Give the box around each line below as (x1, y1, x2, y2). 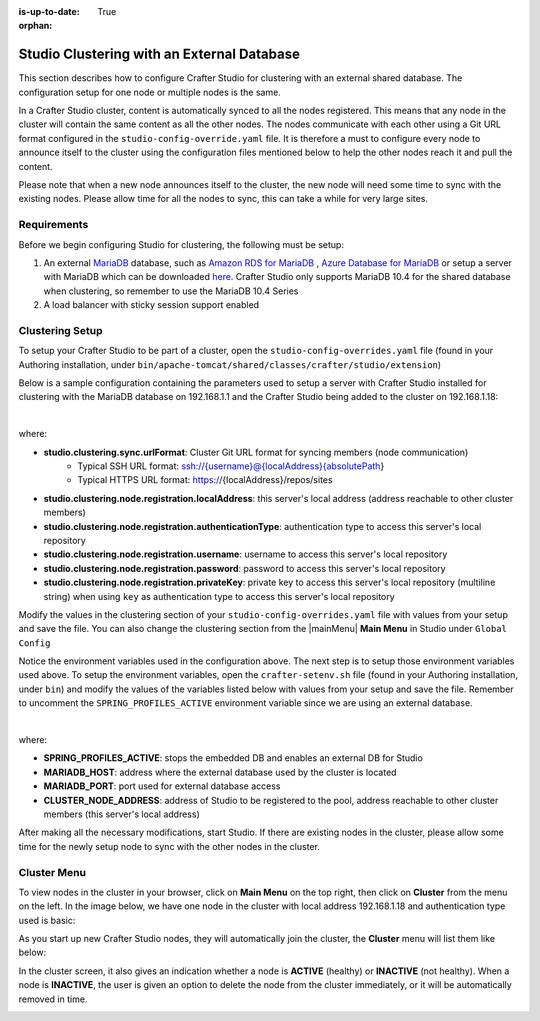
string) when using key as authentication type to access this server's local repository (43, 590, 395, 602)
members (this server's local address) (43, 808, 200, 820)
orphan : (18, 20, 53, 32)
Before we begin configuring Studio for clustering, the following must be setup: (18, 238, 345, 250)
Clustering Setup (18, 323, 103, 337)
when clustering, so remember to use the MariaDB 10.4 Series (43, 285, 299, 297)
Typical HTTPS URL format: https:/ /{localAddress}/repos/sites (77, 474, 334, 486)
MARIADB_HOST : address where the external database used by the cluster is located (43, 766, 397, 778)
